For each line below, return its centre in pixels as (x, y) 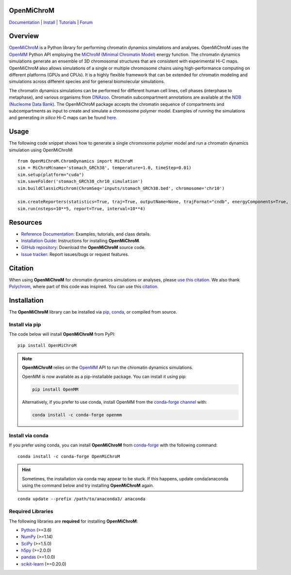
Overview (24, 36)
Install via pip (25, 324)
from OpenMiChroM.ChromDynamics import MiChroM (75, 161)
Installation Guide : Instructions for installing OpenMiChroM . (81, 241)
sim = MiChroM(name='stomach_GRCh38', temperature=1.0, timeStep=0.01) (105, 168)
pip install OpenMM (55, 389)
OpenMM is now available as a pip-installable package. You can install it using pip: (104, 377)
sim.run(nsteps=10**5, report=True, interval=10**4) (81, 208)
